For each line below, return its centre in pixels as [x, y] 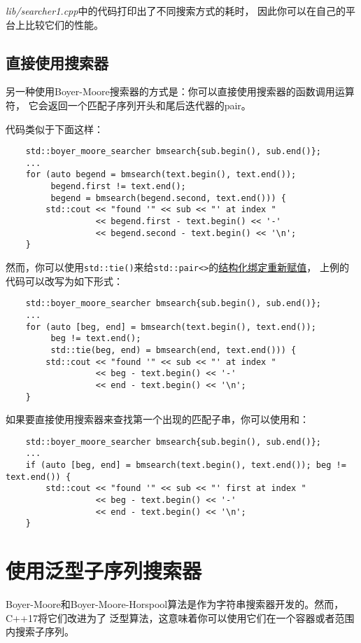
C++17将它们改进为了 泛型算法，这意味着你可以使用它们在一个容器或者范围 [180, 617]
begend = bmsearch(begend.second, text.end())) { [168, 198]
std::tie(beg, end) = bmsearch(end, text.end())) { [174, 350]
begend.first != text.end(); [118, 187]
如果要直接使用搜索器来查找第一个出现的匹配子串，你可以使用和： [157, 419]
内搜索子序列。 [40, 631]
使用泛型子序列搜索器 [104, 571]
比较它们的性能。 [64, 24]
